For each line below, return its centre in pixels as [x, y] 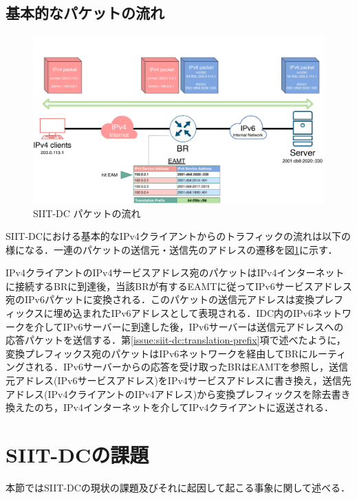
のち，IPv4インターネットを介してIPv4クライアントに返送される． [184, 407]
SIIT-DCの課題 [77, 454]
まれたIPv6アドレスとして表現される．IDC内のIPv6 [197, 313]
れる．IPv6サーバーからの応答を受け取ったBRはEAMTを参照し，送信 [191, 367]
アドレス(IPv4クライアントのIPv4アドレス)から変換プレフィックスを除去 [169, 393]
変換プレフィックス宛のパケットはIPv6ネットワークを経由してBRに [157, 353]
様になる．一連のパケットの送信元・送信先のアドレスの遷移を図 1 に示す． [172, 249]
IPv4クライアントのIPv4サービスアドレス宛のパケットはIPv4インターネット [175, 273]
